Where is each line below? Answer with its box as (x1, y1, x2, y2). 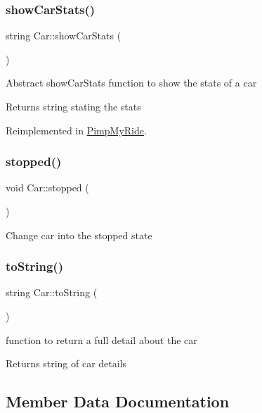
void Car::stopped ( (6, 180, 89, 195)
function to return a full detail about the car (6, 332, 197, 347)
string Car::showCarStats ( (6, 28, 122, 43)
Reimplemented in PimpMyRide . (6, 122, 147, 137)
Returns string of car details (6, 356, 127, 371)
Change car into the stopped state (6, 227, 152, 242)
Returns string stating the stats (6, 99, 141, 113)
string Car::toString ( (6, 285, 98, 300)
